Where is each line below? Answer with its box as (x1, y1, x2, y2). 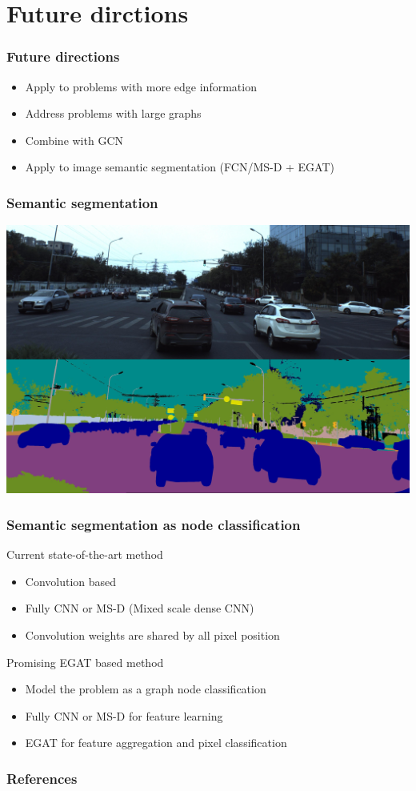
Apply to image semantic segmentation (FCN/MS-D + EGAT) (25, 159, 334, 175)
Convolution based (25, 572, 117, 589)
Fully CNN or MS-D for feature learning (25, 707, 223, 724)
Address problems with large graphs (25, 105, 202, 122)
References (6, 768, 78, 788)
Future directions (6, 46, 120, 66)
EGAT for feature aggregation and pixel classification (25, 734, 287, 751)
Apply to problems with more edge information (25, 78, 257, 94)
